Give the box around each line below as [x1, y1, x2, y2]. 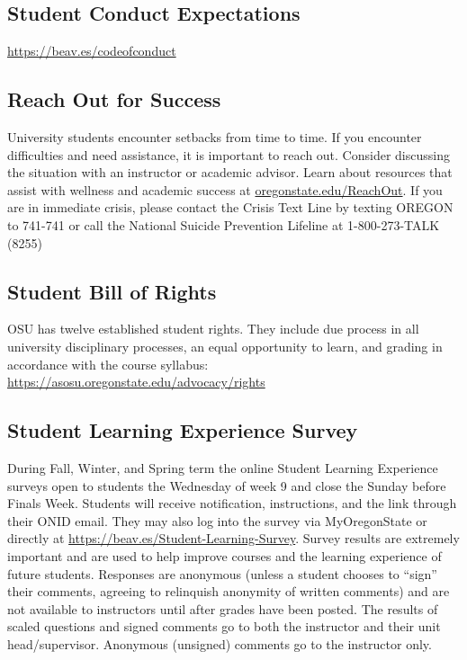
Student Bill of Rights [7, 277, 217, 305]
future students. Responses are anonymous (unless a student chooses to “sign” [7, 564, 437, 583]
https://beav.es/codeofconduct [7, 41, 176, 60]
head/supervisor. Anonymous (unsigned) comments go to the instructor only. [7, 634, 432, 653]
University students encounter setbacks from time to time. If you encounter [7, 128, 422, 146]
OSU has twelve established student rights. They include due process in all [7, 319, 419, 338]
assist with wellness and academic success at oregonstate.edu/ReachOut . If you [7, 180, 443, 199]
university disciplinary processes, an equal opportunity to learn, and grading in [7, 336, 443, 355]
